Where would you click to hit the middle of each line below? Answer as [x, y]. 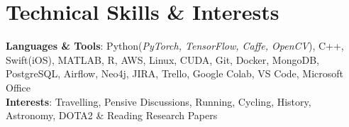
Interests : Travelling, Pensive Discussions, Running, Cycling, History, [159, 101]
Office [18, 87]
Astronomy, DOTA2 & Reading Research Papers [112, 115]
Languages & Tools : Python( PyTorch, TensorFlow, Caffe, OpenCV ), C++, [175, 46]
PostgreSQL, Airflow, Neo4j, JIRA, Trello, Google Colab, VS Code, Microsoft [175, 73]
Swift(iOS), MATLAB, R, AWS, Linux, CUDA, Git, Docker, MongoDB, [162, 59]
